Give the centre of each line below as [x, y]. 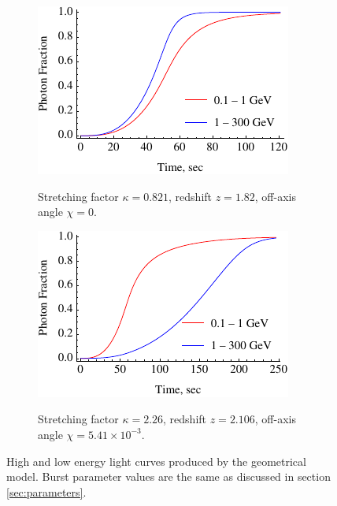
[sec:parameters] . [46, 491]
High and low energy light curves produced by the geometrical [156, 461]
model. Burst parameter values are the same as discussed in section [168, 476]
